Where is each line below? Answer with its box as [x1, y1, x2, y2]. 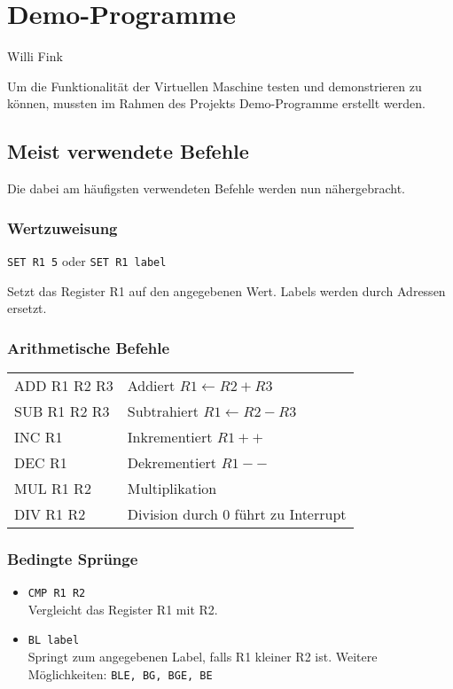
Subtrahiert [127, 400, 199, 421]
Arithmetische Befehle [7, 336, 170, 358]
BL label [27, 634, 80, 647]
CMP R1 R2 [27, 587, 86, 600]
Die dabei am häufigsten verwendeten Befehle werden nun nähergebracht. [7, 179, 406, 198]
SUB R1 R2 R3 [14, 400, 110, 421]
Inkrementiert [127, 426, 213, 447]
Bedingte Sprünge [7, 547, 138, 569]
